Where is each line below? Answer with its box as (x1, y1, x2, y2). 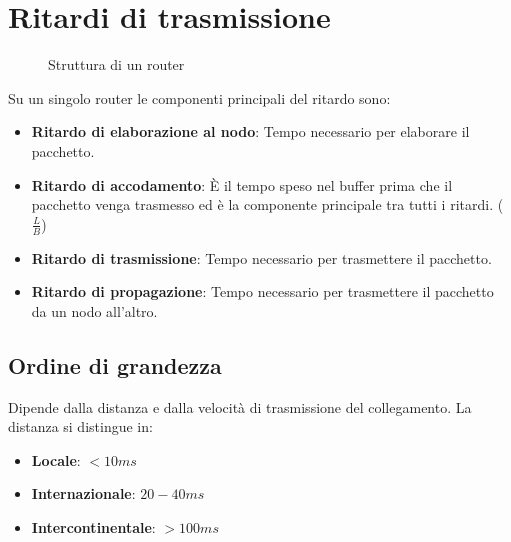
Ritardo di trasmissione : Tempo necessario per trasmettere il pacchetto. (31, 247, 492, 268)
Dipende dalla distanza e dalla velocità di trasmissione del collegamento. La (8, 396, 472, 417)
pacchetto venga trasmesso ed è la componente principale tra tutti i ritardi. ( (31, 194, 504, 215)
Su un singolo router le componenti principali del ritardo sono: (8, 87, 391, 108)
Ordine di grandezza (8, 349, 222, 380)
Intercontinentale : (31, 516, 156, 537)
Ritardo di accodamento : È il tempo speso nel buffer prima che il (31, 174, 453, 195)
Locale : (31, 449, 81, 470)
